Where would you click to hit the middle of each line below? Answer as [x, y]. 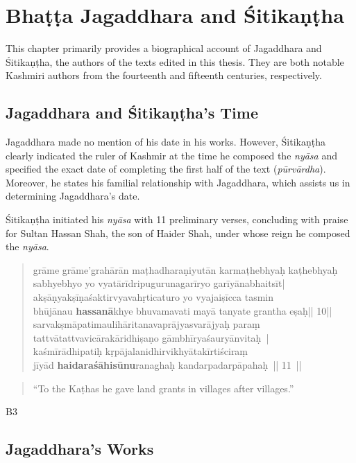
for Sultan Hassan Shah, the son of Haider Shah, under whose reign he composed [178, 233]
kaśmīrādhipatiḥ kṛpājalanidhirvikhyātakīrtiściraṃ [141, 351]
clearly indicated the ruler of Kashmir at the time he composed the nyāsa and [171, 155]
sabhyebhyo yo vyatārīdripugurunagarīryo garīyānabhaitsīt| [159, 283]
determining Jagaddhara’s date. [73, 196]
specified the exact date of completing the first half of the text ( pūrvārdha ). [166, 169]
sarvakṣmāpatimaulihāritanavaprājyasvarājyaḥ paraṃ [146, 324]
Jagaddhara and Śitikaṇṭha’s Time [132, 113]
